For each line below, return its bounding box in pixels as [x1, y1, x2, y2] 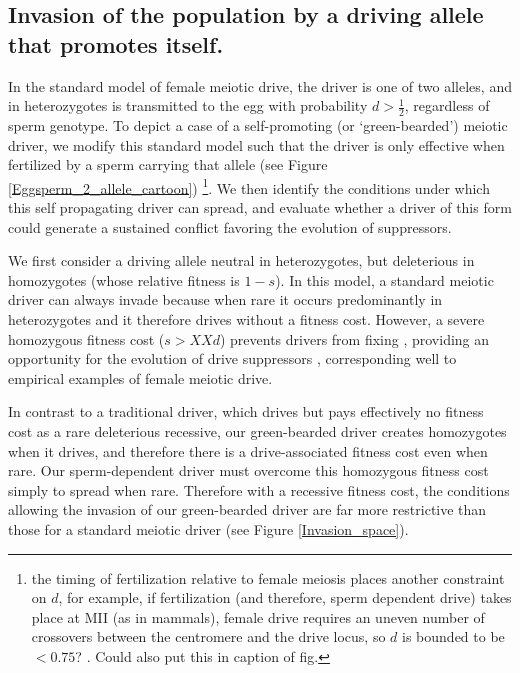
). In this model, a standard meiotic [275, 269, 494, 290]
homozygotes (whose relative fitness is [8, 269, 240, 290]
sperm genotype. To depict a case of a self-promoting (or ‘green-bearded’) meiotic [8, 115, 508, 136]
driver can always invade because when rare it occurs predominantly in [8, 289, 443, 310]
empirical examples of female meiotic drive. [8, 367, 273, 388]
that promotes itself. [8, 28, 224, 59]
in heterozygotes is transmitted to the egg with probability [8, 95, 368, 116]
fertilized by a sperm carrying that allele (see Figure [8, 154, 328, 175]
